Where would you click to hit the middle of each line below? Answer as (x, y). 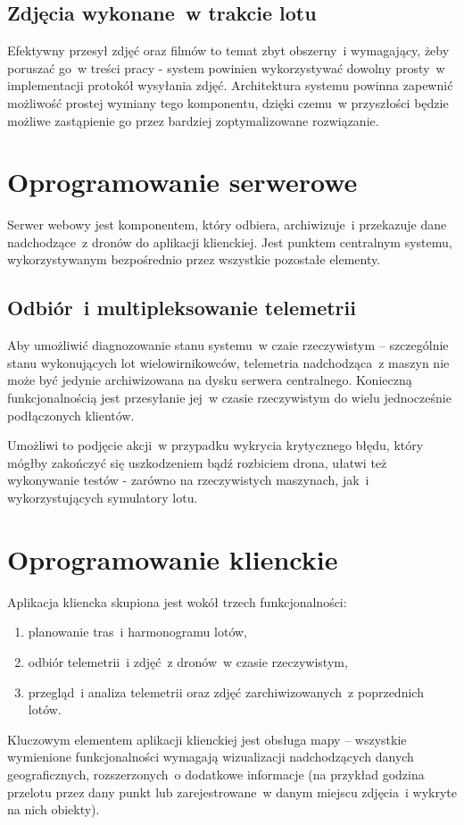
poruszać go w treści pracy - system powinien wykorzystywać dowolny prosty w (226, 67)
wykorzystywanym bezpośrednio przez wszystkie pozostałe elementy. (194, 259)
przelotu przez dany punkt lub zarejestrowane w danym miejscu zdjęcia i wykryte (232, 792)
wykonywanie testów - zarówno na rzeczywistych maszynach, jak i (188, 480)
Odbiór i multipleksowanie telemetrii (182, 308)
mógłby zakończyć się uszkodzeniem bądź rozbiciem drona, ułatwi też (197, 462)
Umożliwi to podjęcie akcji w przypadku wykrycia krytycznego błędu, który (215, 445)
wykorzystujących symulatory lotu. (103, 498)
